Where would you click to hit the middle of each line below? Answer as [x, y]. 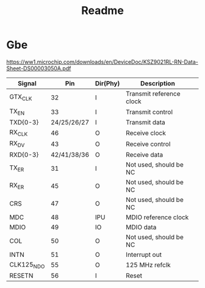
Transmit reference [153, 93]
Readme [103, 11]
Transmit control [149, 112]
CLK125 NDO [27, 265]
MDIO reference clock [157, 217]
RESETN [21, 275]
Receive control [148, 144]
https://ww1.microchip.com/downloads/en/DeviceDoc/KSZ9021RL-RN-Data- [102, 62]
